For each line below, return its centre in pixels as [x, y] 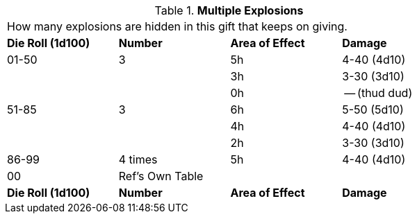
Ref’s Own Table [161, 176]
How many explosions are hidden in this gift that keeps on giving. [177, 26]
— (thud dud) [378, 93]
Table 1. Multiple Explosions [229, 10]
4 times [138, 159]
